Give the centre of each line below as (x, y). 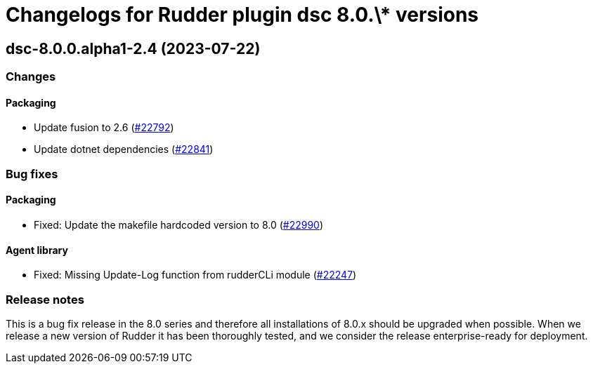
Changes (31, 77)
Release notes (45, 299)
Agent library (37, 250)
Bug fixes (32, 174)
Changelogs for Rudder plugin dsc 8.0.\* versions (242, 15)
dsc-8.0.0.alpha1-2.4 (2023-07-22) (133, 48)
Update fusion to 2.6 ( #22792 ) (104, 128)
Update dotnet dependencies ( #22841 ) (124, 149)
